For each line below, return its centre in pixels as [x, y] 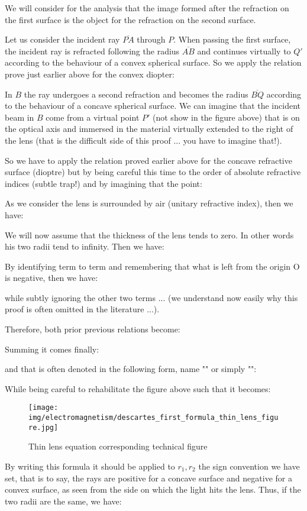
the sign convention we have [249, 466]
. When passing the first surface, [232, 39]
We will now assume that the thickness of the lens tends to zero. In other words [149, 235]
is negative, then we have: [51, 278]
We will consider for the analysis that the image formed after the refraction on [147, 8]
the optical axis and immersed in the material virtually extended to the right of [149, 129]
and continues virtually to [244, 51]
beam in [20, 117]
